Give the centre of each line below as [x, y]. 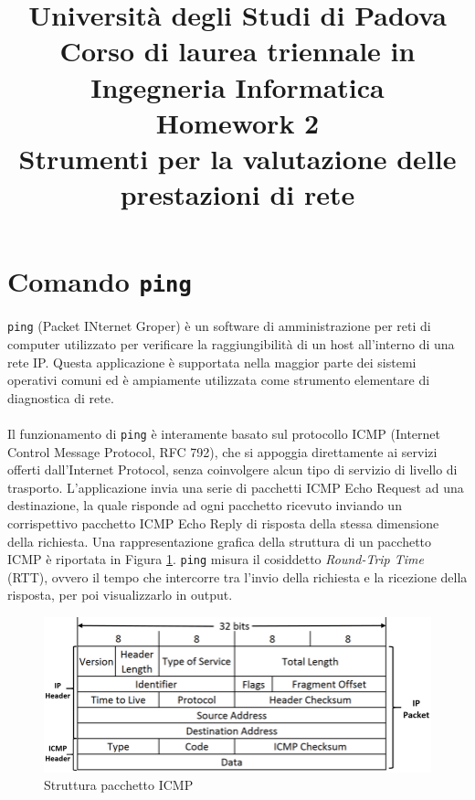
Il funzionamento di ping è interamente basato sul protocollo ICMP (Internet [224, 433]
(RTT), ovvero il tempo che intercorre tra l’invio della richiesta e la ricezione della [237, 576]
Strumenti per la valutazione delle [237, 158]
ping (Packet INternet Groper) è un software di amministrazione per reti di [219, 326]
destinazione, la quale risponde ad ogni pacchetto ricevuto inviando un [205, 505]
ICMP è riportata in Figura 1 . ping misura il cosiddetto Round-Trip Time [216, 559]
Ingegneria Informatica [237, 86]
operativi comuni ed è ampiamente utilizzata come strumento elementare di [219, 380]
